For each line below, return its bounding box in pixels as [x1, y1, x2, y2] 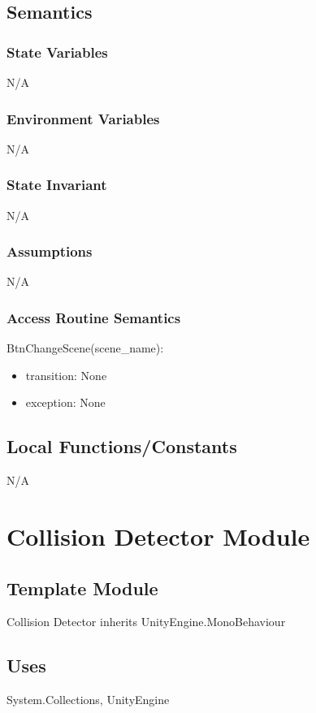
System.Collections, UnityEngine [6, 691, 170, 708]
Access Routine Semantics [6, 307, 181, 327]
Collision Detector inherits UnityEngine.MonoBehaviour [6, 613, 286, 630]
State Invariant [6, 175, 107, 195]
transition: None [25, 366, 107, 383]
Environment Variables [6, 108, 160, 128]
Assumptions [6, 241, 93, 261]
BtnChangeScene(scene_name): [6, 339, 164, 356]
